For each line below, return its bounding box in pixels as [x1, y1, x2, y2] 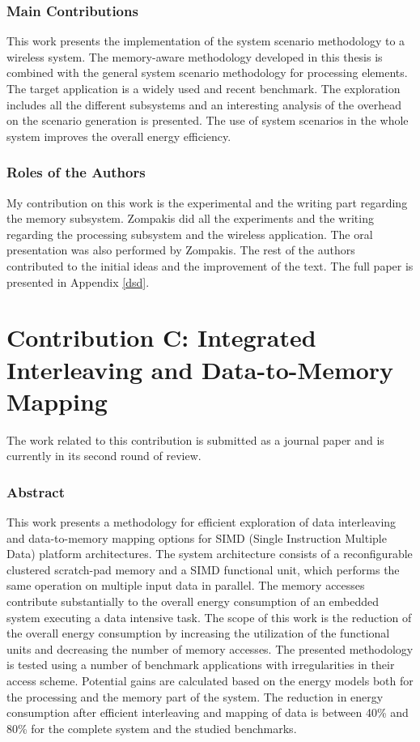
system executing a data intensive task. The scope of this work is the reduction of [6, 608, 412, 625]
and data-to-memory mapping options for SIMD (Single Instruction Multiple [6, 529, 387, 546]
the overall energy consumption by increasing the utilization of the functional [6, 625, 390, 642]
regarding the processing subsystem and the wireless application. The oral [6, 225, 373, 242]
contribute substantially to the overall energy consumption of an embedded [6, 593, 380, 610]
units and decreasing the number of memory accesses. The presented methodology [6, 640, 414, 657]
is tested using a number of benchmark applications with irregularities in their [6, 656, 395, 673]
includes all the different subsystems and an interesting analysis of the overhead [6, 96, 401, 113]
